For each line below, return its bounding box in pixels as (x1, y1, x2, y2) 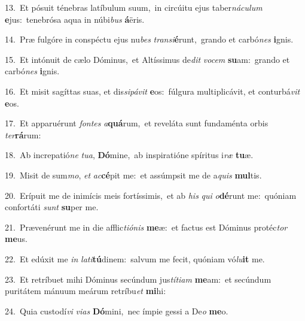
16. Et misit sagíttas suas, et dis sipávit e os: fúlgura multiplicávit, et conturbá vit (5, 84, 300, 97)
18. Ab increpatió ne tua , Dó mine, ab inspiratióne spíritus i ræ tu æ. (5, 149, 254, 161)
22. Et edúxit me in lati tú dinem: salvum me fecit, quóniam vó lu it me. (5, 252, 265, 265)
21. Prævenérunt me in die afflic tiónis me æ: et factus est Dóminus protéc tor (5, 220, 288, 233)
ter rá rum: (5, 128, 41, 141)
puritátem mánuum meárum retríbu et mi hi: (5, 284, 166, 297)
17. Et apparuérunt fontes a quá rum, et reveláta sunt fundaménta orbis (5, 117, 269, 129)
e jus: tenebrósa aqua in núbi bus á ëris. (5, 13, 145, 25)
